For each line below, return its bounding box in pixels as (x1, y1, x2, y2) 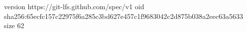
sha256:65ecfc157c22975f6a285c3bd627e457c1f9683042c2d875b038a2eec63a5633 (4, 11, 243, 21)
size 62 (4, 20, 24, 31)
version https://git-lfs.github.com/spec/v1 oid (4, 1, 144, 11)
